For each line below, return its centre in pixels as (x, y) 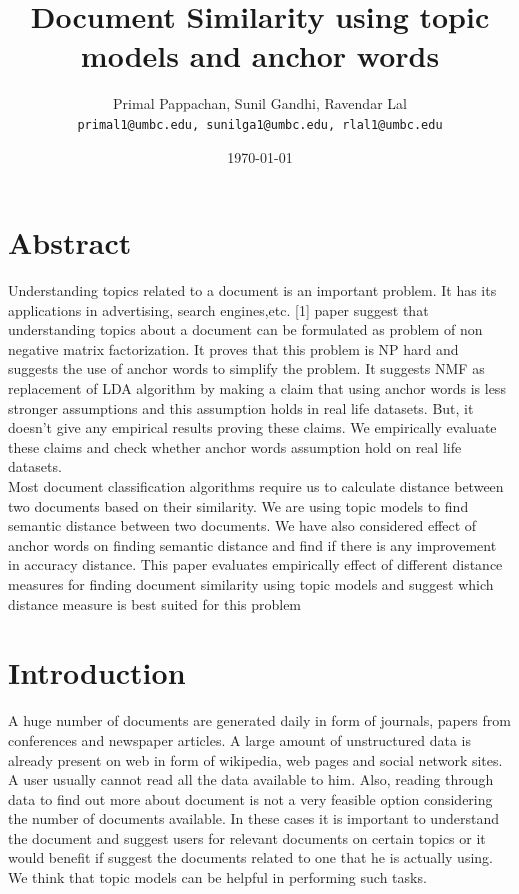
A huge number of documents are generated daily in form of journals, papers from (259, 720)
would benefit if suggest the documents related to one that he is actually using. (250, 857)
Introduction (97, 672)
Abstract (70, 242)
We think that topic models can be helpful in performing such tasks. (217, 877)
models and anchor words (260, 55)
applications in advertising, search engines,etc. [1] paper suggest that (218, 309)
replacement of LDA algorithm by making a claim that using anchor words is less (257, 388)
